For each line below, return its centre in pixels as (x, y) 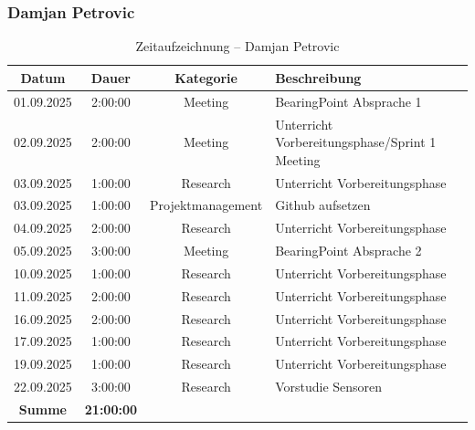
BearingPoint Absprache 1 (348, 101)
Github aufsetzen (323, 205)
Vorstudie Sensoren (329, 387)
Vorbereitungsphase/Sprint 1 (356, 142)
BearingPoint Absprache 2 (348, 251)
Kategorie (206, 77)
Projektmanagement (206, 205)
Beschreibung (318, 77)
